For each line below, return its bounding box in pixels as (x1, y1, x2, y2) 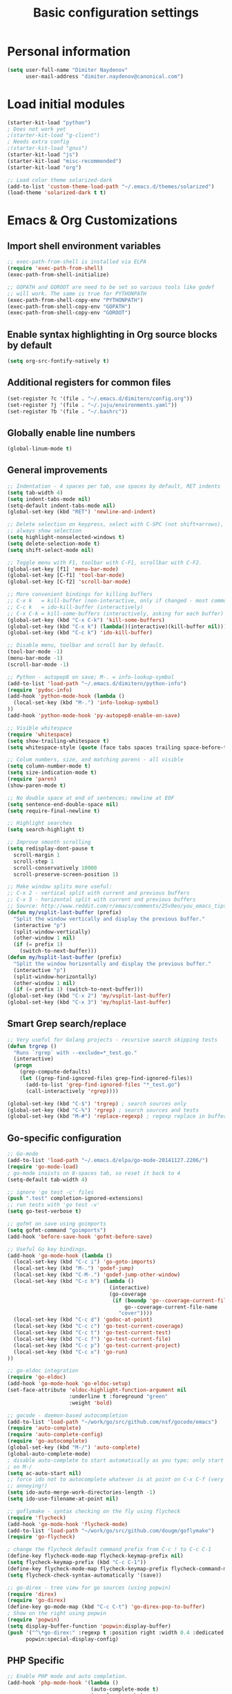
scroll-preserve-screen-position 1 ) (13, 870, 119, 878)
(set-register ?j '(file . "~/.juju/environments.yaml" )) (7, 401, 177, 408)
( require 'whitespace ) (7, 731, 72, 738)
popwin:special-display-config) (25, 1635, 119, 1642)
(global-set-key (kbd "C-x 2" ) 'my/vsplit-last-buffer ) (7, 993, 171, 1000)
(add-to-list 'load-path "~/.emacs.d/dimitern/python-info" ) (7, 680, 187, 687)
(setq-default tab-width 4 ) (7, 1176, 88, 1183)
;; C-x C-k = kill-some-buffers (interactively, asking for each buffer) (7, 610, 224, 617)
